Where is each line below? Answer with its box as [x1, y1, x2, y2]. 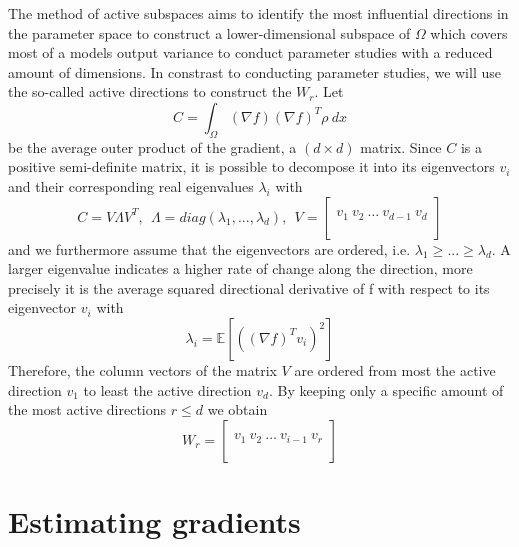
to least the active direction [83, 379, 252, 400]
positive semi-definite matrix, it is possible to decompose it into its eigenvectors [8, 156, 495, 177]
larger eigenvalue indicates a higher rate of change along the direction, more [8, 258, 473, 279]
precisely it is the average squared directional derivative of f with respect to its [8, 277, 490, 298]
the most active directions [8, 399, 167, 420]
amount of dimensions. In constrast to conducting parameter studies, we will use [8, 61, 501, 82]
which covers [430, 22, 508, 43]
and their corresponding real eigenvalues [8, 175, 254, 196]
